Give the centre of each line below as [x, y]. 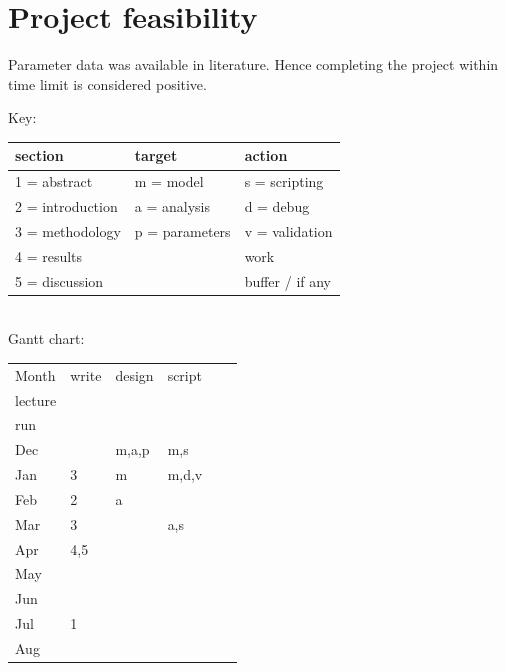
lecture [36, 399]
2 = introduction [66, 206]
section [39, 155]
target [156, 155]
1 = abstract [54, 181]
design [134, 374]
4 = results [49, 255]
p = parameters [182, 230]
